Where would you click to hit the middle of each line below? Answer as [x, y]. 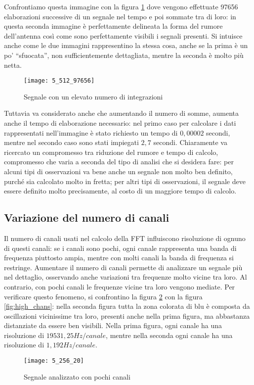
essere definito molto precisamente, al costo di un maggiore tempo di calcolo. [120, 191]
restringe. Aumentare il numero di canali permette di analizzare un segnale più [123, 267]
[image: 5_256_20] [54, 361]
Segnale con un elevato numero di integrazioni [93, 96]
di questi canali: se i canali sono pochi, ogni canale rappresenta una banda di [120, 248]
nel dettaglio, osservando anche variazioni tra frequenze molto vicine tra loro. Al [126, 277]
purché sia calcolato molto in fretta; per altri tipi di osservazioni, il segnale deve [125, 181]
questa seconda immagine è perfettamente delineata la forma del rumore [113, 26]
